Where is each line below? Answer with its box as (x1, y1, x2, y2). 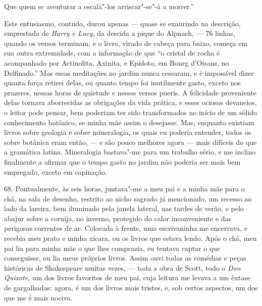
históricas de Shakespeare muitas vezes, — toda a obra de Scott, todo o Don (4, 262, 241, 273)
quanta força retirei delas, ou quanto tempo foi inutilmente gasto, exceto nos (4, 77, 241, 88)
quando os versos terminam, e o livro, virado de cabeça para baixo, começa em (4, 37, 248, 48)
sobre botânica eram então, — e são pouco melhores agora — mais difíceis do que (4, 136, 257, 147)
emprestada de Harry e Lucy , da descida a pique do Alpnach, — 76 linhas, (4, 28, 235, 38)
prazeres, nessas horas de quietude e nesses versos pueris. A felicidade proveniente (4, 87, 256, 97)
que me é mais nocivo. (4, 292, 73, 302)
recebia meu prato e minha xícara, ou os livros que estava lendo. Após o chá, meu (4, 233, 257, 243)
